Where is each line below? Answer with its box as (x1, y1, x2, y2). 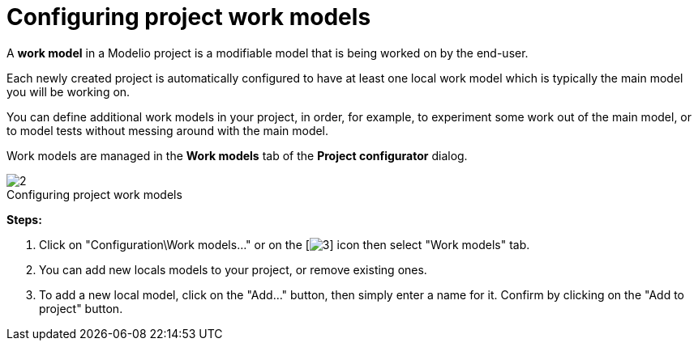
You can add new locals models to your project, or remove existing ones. (39, 262, 427, 277)
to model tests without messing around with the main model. (6, 123, 329, 138)
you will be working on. (6, 84, 131, 99)
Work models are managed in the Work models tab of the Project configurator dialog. (6, 148, 468, 163)
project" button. (39, 301, 123, 315)
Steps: (6, 212, 42, 226)
